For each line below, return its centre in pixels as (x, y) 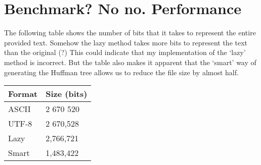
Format (23, 94)
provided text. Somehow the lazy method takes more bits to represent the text (126, 42)
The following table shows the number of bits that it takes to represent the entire (130, 33)
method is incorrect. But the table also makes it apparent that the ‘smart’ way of (130, 62)
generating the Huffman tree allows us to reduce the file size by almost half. (121, 72)
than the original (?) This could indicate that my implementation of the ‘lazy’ (125, 52)
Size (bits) (67, 94)
